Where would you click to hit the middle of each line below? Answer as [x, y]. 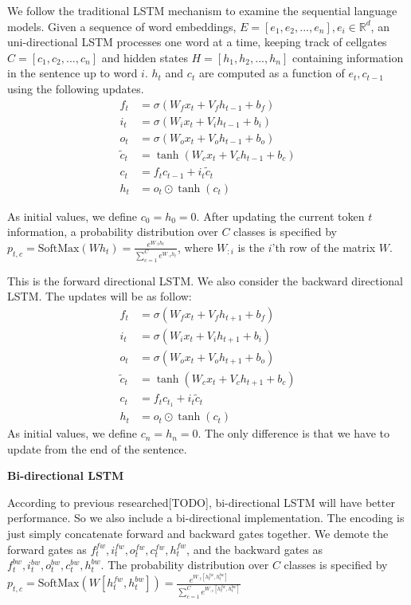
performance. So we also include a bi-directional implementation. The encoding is [206, 518]
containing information [348, 57]
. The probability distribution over [185, 565]
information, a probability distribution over [113, 232]
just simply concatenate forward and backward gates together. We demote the [198, 534]
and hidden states [145, 57]
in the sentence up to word [72, 73]
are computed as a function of [272, 73]
